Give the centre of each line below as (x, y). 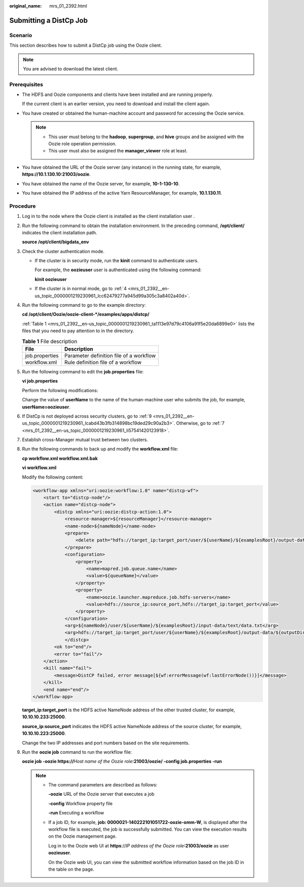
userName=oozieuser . (46, 407)
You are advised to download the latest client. (71, 69)
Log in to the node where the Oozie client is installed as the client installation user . (108, 216)
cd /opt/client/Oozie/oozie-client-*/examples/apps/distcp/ (86, 314)
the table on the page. (71, 869)
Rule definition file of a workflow (103, 362)
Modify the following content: (53, 477)
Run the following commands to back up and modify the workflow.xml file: (100, 449)
